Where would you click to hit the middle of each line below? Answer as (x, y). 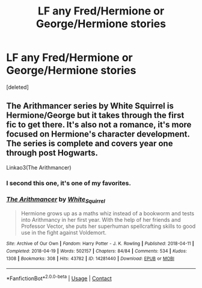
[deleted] (17, 87)
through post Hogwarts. (52, 153)
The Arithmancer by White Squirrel (56, 200)
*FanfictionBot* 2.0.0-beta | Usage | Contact (59, 278)
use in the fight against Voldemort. (64, 233)
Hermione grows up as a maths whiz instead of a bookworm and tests (107, 213)
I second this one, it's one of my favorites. (69, 183)
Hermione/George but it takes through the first (95, 115)
